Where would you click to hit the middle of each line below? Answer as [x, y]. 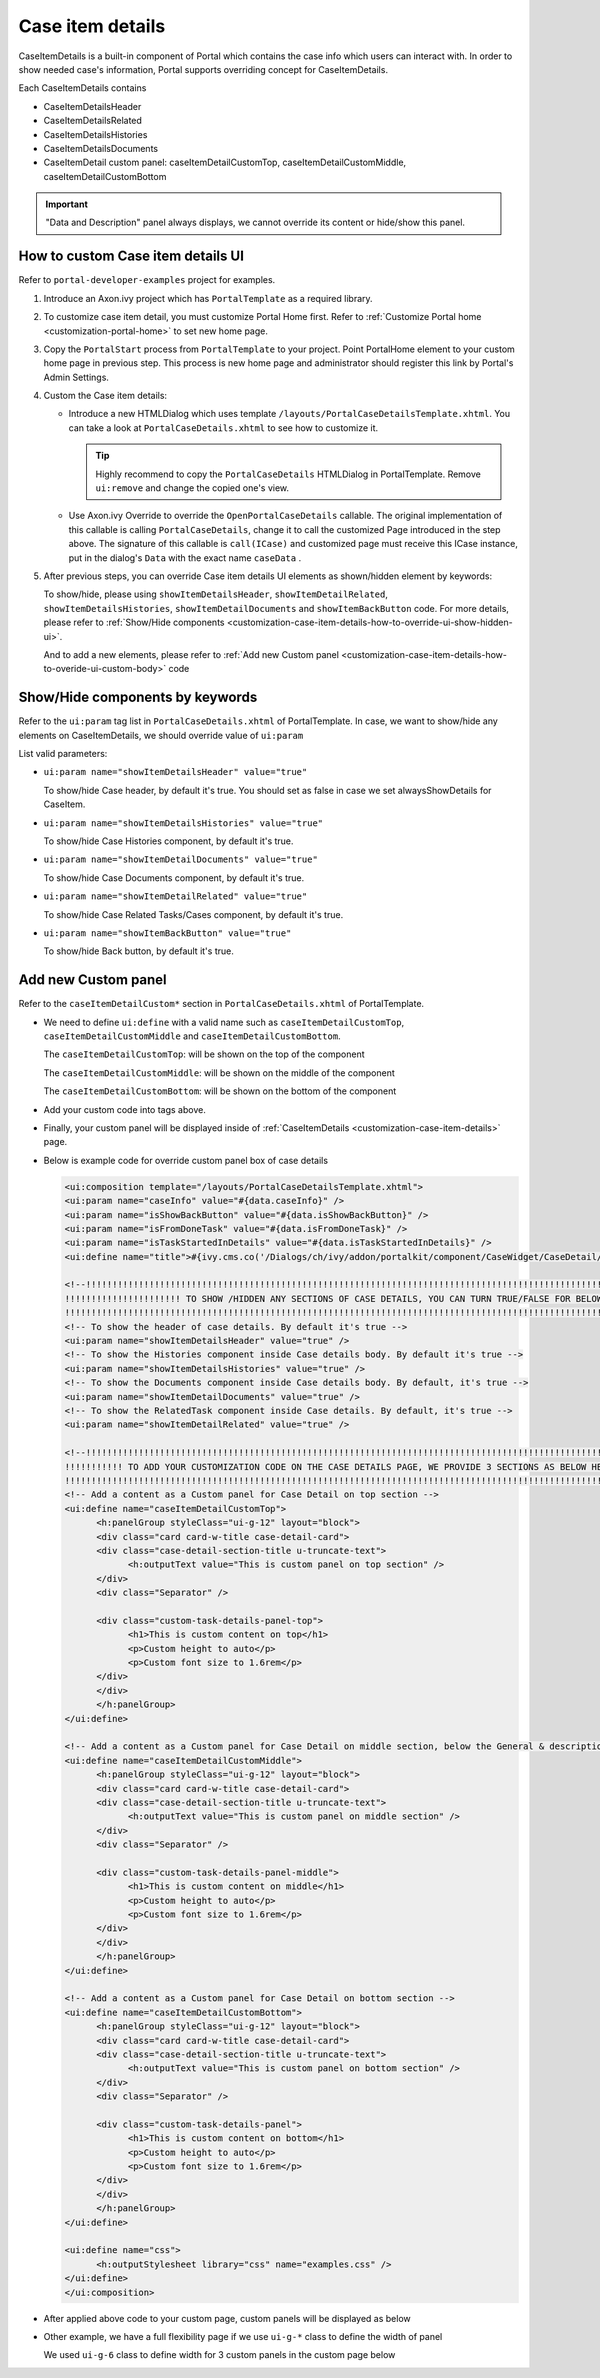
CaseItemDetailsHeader [92, 106]
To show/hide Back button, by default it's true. [138, 951]
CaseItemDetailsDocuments [101, 148]
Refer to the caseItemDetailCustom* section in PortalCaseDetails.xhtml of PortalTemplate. [221, 1004]
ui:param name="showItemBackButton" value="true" [167, 933]
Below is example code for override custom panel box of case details [186, 1160]
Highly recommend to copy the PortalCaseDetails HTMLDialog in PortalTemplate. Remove [288, 474]
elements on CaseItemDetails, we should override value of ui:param [161, 735]
